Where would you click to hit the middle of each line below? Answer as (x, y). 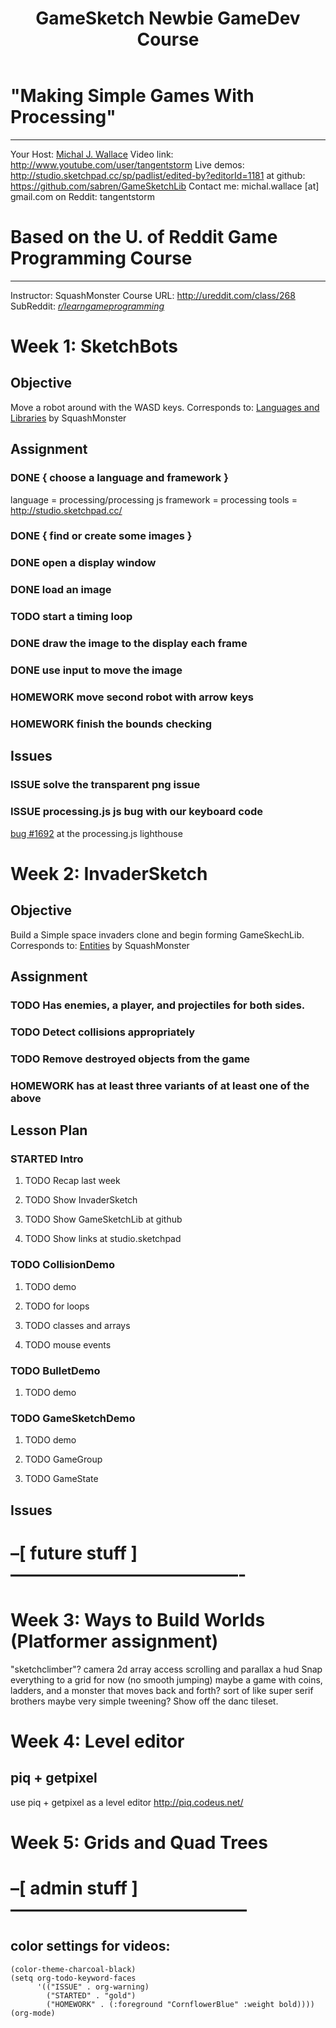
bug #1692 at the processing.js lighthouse (96, 833)
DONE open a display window (83, 563)
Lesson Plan (49, 1130)
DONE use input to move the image (96, 670)
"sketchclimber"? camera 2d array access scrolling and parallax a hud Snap (166, 1669)
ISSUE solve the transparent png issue (105, 785)
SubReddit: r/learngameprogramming (87, 306)
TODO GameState (61, 1479)
